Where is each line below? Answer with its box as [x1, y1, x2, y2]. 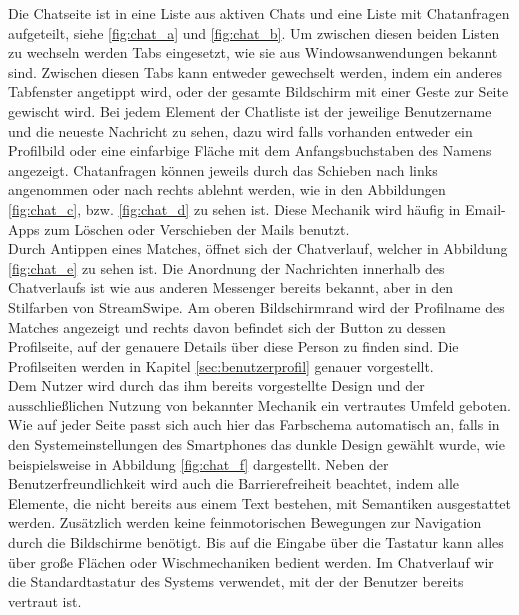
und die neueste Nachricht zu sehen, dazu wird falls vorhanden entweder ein [8, 120, 473, 141]
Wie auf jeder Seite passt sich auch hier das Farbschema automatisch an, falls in [8, 414, 500, 435]
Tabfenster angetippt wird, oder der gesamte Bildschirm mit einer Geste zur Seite [8, 81, 509, 102]
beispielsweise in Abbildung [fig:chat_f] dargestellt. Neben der [8, 453, 389, 474]
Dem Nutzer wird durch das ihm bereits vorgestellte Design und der [8, 375, 425, 396]
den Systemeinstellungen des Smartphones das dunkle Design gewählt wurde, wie [8, 434, 505, 455]
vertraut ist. [8, 590, 82, 611]
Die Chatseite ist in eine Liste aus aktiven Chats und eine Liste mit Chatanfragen [8, 3, 510, 23]
